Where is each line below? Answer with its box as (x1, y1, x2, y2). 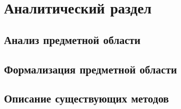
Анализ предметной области (4, 31, 140, 47)
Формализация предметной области (4, 61, 177, 76)
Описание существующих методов (4, 90, 169, 106)
